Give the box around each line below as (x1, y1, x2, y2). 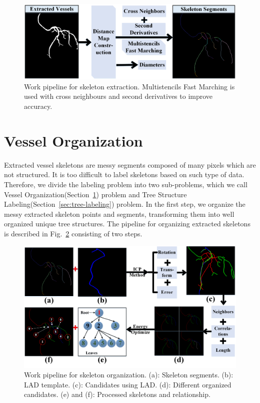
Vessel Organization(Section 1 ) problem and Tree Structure (4, 189, 187, 199)
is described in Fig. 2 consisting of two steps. (4, 228, 142, 238)
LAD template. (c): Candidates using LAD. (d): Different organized (24, 379, 231, 389)
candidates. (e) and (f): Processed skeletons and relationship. (24, 389, 210, 399)
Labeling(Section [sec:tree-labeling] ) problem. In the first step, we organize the (4, 199, 245, 209)
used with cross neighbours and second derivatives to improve (24, 91, 213, 101)
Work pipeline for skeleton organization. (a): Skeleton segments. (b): (24, 369, 233, 380)
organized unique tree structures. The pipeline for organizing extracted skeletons (4, 218, 250, 229)
